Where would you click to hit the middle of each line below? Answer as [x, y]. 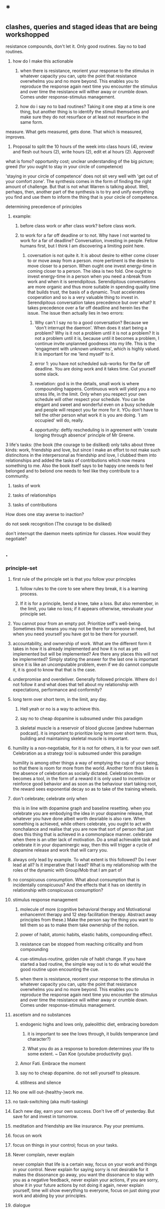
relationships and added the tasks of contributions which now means [75, 460]
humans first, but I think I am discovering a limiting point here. [82, 246]
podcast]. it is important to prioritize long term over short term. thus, [89, 733]
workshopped [27, 34]
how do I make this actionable [43, 61]
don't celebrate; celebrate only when [50, 798]
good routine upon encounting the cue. [60, 969]
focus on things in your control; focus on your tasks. [65, 1145]
